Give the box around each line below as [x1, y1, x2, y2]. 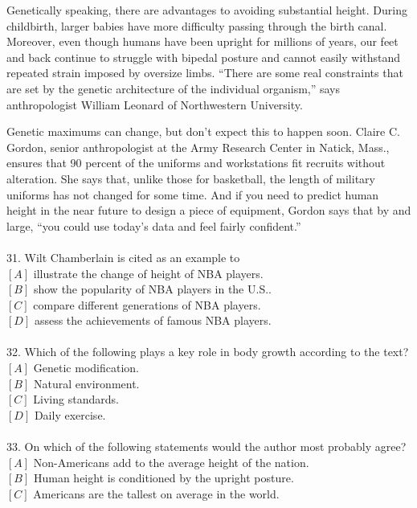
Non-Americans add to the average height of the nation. [33, 453, 309, 470]
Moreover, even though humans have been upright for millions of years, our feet [6, 33, 399, 50]
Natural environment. [33, 375, 140, 391]
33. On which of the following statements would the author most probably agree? [6, 438, 407, 455]
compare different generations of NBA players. [33, 296, 261, 313]
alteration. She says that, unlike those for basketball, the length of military [6, 170, 375, 186]
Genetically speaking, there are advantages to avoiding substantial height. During [6, 2, 407, 18]
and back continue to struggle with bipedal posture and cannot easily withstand [6, 48, 401, 65]
